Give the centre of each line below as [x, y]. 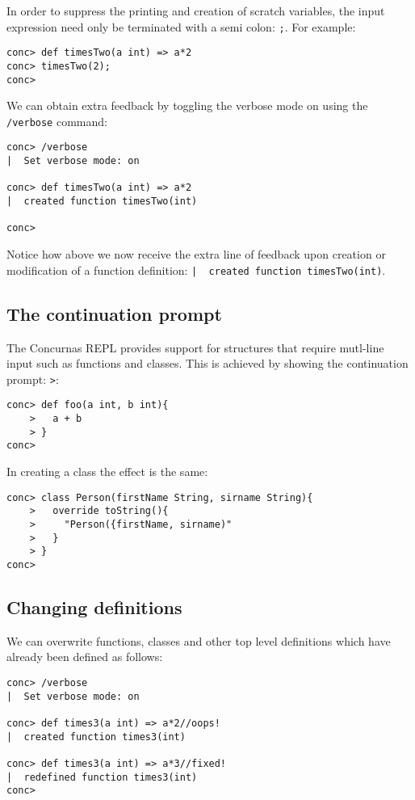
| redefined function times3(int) [102, 777]
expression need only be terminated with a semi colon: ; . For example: [181, 26]
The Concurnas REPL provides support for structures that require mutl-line [195, 347]
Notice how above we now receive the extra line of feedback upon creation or [196, 254]
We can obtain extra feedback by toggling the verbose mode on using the [187, 105]
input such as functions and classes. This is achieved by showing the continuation [207, 363]
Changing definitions [94, 606]
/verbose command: [57, 121]
